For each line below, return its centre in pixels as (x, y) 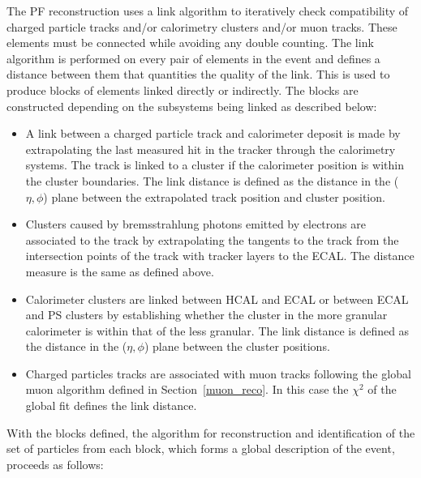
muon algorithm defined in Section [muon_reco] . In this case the (187, 389)
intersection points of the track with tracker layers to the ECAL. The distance (220, 256)
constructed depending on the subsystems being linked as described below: (192, 106)
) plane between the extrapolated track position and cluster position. (214, 196)
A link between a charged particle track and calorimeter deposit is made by (213, 133)
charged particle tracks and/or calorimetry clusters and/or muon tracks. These (202, 26)
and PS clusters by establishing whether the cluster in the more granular (206, 315)
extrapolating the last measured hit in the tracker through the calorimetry (210, 149)
